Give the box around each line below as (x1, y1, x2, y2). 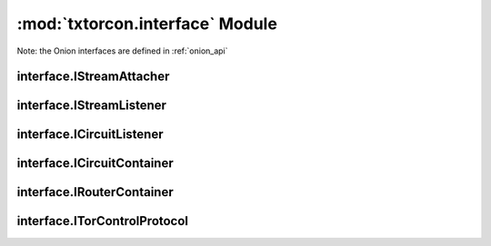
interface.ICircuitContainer (16, 155, 175, 172)
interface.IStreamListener (16, 98, 167, 113)
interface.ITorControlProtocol (16, 213, 189, 229)
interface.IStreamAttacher (16, 69, 170, 84)
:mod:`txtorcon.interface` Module (16, 14, 277, 34)
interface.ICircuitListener (16, 127, 164, 143)
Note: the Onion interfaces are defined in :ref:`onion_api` (16, 45, 228, 56)
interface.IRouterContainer (16, 184, 174, 200)
